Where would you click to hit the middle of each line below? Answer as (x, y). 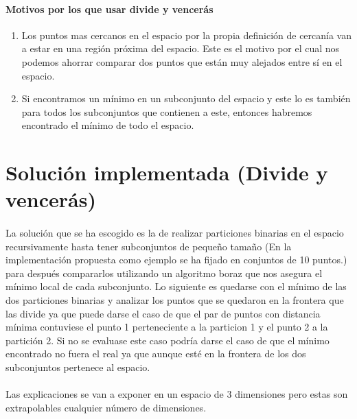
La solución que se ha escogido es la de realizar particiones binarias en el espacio (175, 233)
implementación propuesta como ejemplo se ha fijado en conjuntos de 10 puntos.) (176, 260)
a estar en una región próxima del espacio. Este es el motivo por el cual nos (181, 48)
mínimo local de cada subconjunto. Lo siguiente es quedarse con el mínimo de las (176, 286)
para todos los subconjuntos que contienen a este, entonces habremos (167, 111)
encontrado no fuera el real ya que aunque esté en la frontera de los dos (156, 354)
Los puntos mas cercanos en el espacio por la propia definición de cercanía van (186, 35)
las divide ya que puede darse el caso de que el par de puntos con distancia (163, 313)
